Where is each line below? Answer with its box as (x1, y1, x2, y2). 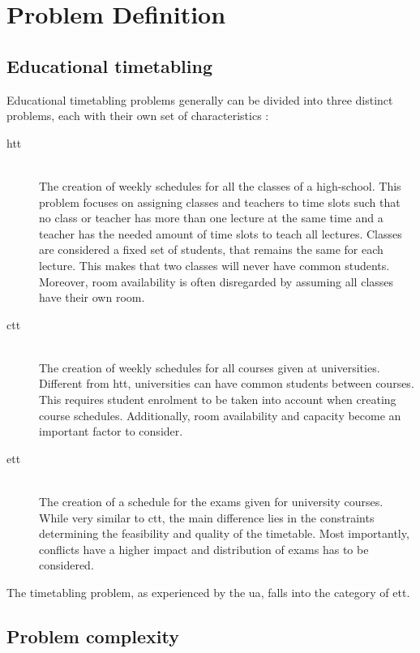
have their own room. (39, 289, 145, 306)
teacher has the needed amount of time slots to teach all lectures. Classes (39, 225, 402, 242)
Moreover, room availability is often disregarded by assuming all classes (39, 273, 394, 290)
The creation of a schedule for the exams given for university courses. (39, 493, 384, 510)
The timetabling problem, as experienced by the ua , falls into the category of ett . (6, 584, 410, 601)
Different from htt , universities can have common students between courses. (39, 375, 414, 392)
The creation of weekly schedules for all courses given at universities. (39, 359, 380, 376)
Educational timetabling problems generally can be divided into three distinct (6, 91, 393, 108)
